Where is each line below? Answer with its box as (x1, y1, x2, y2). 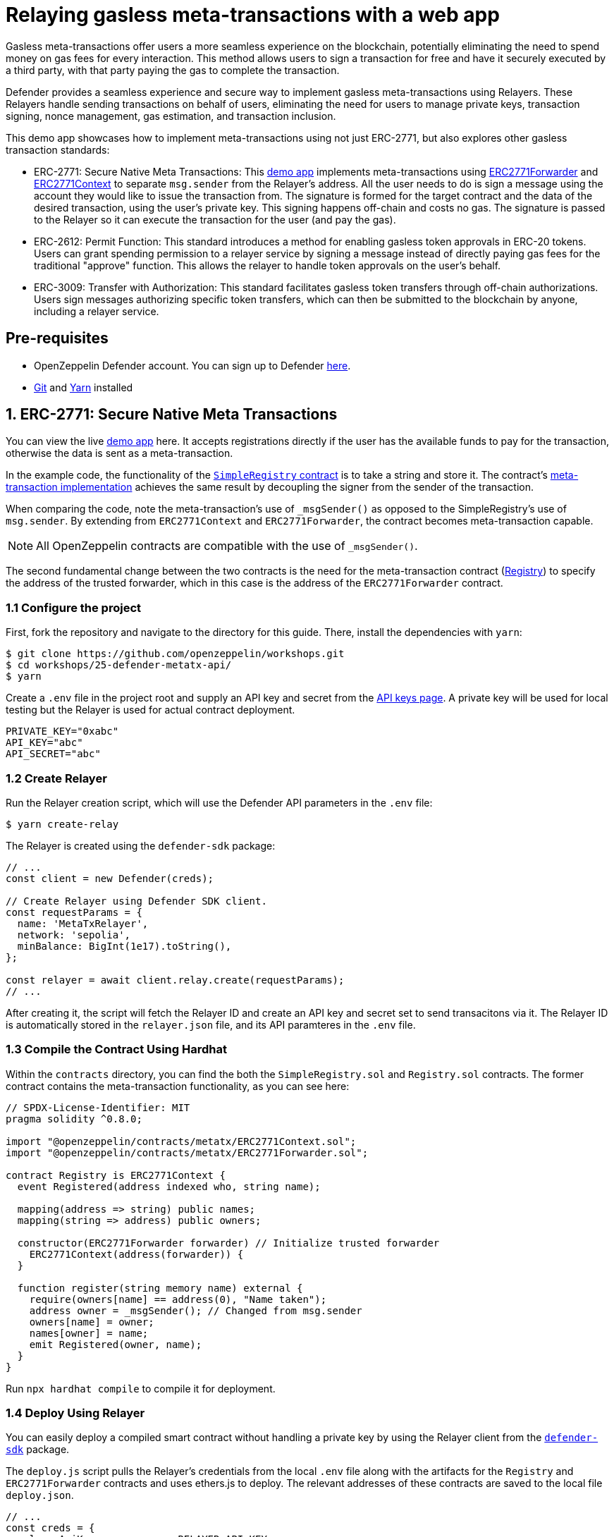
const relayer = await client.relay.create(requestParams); (6, 974, 345, 986)
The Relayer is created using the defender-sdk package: (6, 839, 276, 852)
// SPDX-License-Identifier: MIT (6, 1101, 190, 1113)
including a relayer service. (34, 305, 159, 317)
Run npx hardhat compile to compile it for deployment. (6, 1382, 276, 1395)
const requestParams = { (6, 906, 142, 918)
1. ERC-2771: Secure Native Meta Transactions (6, 405, 338, 424)
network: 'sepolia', (17, 929, 131, 941)
